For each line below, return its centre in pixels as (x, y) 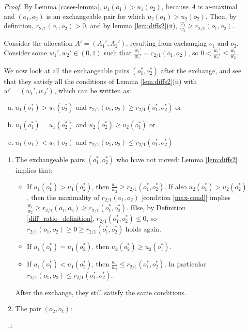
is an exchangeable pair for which (96, 16)
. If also (176, 186)
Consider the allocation (39, 43)
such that (118, 53)
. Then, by (221, 16)
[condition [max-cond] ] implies (186, 197)
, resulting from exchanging (167, 43)
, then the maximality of (63, 197)
